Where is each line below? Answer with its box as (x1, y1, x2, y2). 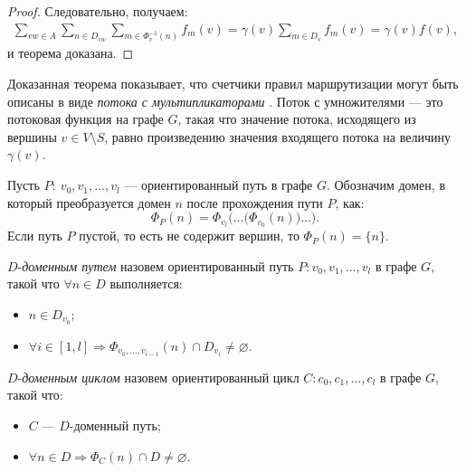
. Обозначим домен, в (326, 175, 445, 194)
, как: (335, 193, 365, 212)
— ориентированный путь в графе (124, 175, 313, 194)
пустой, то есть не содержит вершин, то (79, 226, 300, 245)
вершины (7, 127, 57, 146)
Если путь (7, 226, 62, 245)
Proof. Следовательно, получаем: (7, 2, 188, 20)
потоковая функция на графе (7, 109, 164, 128)
